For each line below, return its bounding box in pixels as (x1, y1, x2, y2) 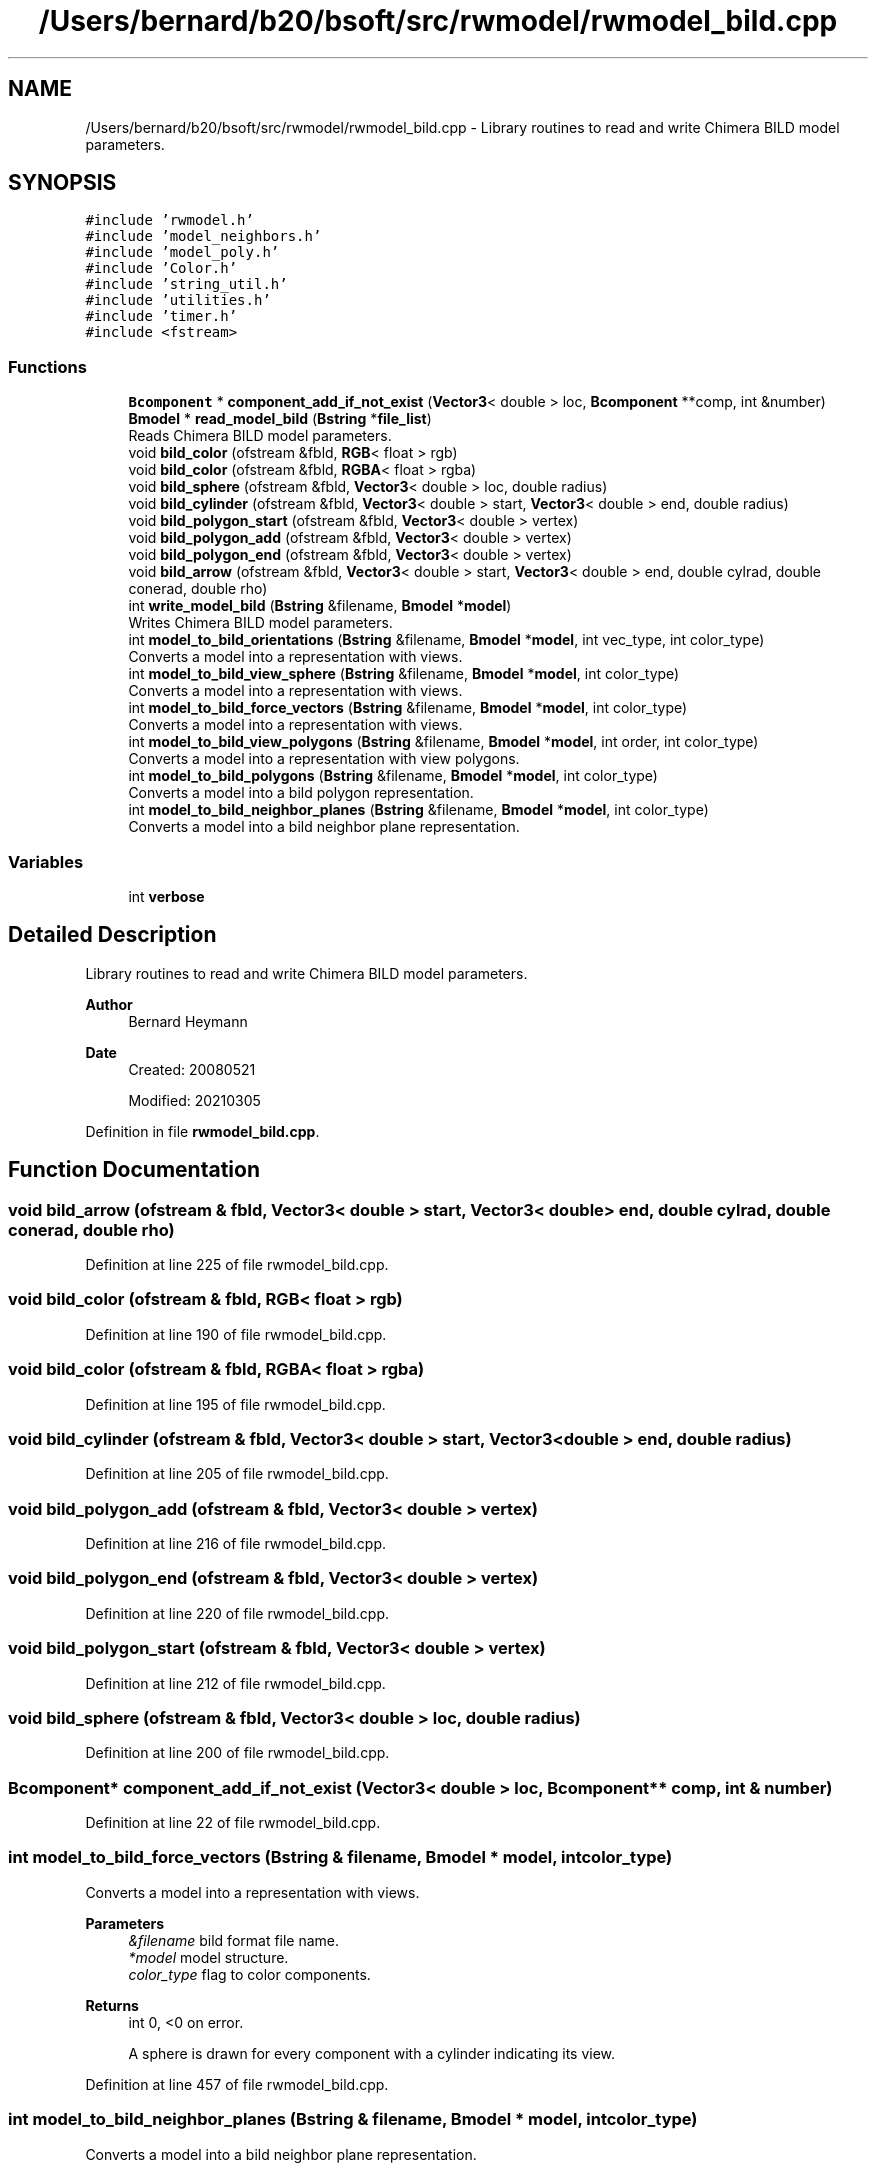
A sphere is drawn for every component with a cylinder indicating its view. (128, 2044, 616, 2062)
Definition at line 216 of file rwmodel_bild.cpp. (85, 1535, 387, 1552)
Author (85, 995, 133, 1013)
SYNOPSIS (8, 170, 117, 196)
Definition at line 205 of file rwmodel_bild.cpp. (85, 1465, 389, 1483)
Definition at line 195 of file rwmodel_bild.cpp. (85, 1395, 386, 1413)
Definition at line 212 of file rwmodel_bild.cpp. (85, 1674, 386, 1692)
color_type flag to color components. (128, 1965, 371, 1983)
